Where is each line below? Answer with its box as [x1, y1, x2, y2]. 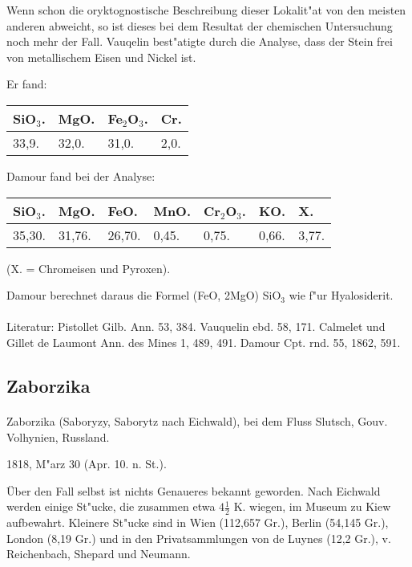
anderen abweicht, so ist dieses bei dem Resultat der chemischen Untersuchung [6, 17, 393, 34]
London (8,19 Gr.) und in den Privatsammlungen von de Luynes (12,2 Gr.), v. [6, 529, 391, 546]
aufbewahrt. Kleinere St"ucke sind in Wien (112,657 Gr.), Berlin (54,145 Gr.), [6, 514, 389, 531]
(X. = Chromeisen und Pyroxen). [6, 259, 171, 276]
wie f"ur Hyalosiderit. [289, 287, 394, 304]
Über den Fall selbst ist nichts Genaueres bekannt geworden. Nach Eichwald [6, 482, 381, 499]
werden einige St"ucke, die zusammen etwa [6, 498, 216, 515]
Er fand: [6, 75, 47, 92]
